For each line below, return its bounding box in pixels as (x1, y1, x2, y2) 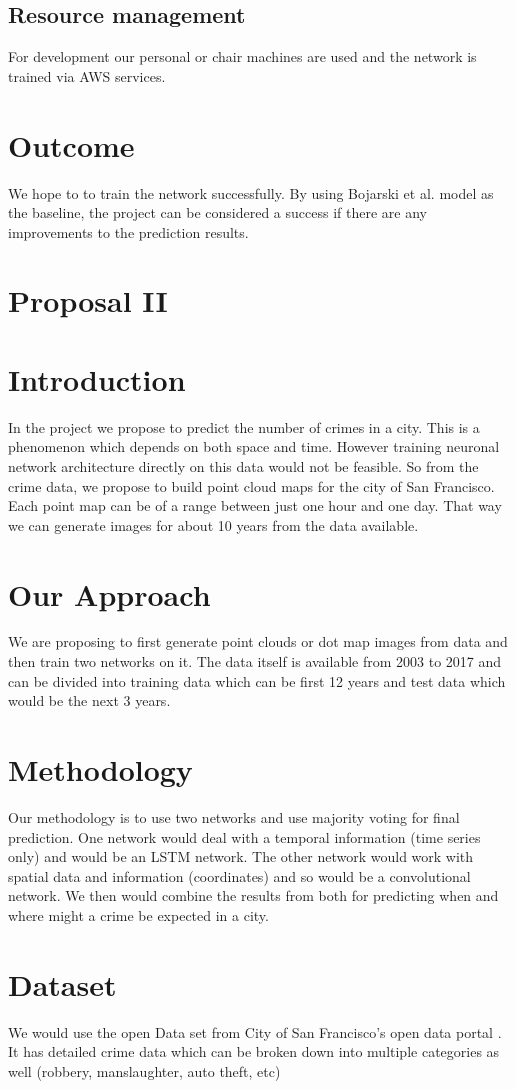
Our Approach (8, 573, 211, 614)
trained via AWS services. (8, 65, 166, 86)
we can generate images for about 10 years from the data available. (8, 514, 419, 535)
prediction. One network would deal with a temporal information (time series (8, 826, 481, 847)
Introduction (8, 358, 186, 399)
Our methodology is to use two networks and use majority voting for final (8, 806, 460, 827)
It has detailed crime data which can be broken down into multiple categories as (8, 1041, 500, 1062)
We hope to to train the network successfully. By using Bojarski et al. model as (8, 182, 494, 203)
